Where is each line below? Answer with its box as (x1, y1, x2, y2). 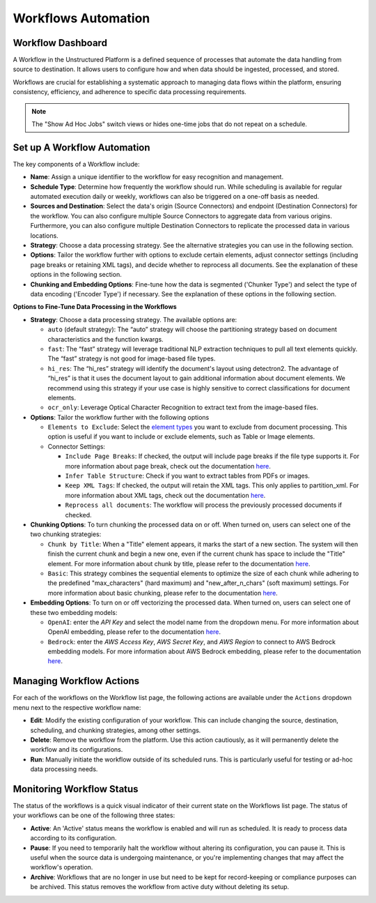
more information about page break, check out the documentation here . (65, 462, 272, 470)
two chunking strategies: (30, 530, 102, 538)
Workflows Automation (13, 10, 150, 26)
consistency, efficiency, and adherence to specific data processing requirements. (13, 88, 246, 96)
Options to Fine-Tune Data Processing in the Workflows (13, 303, 177, 311)
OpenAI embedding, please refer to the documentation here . (47, 628, 221, 636)
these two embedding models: (30, 608, 118, 616)
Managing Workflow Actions (13, 675, 140, 687)
